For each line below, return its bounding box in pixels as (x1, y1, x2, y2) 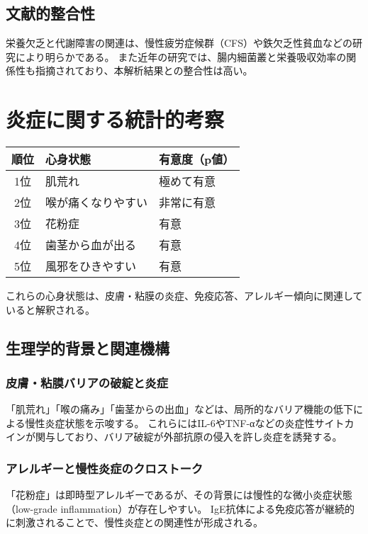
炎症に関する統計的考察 (6, 105, 225, 134)
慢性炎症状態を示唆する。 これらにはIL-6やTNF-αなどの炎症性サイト (25, 415, 345, 430)
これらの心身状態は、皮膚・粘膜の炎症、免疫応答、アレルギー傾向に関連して (6, 288, 363, 303)
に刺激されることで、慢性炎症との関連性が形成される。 (6, 515, 263, 530)
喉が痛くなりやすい (45, 194, 148, 211)
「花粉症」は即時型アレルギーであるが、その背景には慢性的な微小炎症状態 (6, 487, 352, 502)
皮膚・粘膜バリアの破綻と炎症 (6, 374, 169, 391)
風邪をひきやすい (45, 258, 137, 275)
